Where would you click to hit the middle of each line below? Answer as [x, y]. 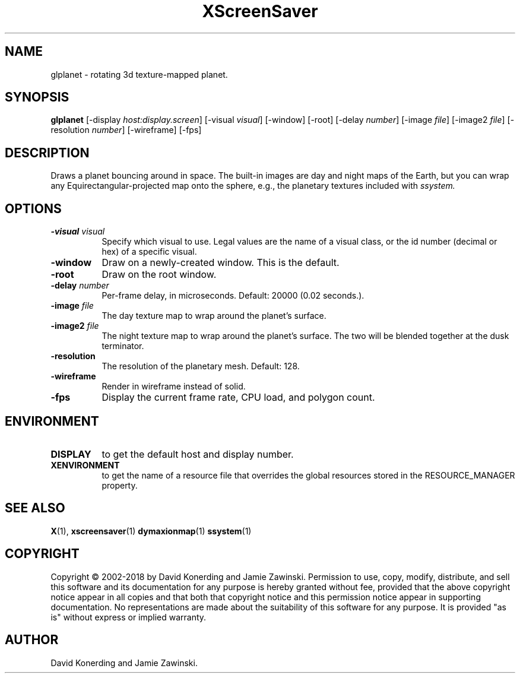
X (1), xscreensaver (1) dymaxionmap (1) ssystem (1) [151, 531]
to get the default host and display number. [198, 454]
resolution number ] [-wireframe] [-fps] [126, 130]
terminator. [123, 346]
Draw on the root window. [159, 275]
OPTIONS [33, 208]
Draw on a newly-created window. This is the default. [221, 263]
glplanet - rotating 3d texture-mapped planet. [139, 74]
